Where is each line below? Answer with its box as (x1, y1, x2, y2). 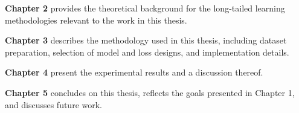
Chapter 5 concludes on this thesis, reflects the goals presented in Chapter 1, (5, 86, 295, 98)
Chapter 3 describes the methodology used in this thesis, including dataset (5, 34, 287, 47)
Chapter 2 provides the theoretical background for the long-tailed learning (5, 2, 285, 14)
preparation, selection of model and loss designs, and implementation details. (5, 45, 289, 58)
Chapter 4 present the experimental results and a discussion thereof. (5, 66, 263, 79)
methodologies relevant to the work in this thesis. (5, 13, 187, 26)
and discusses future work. (5, 98, 102, 111)
